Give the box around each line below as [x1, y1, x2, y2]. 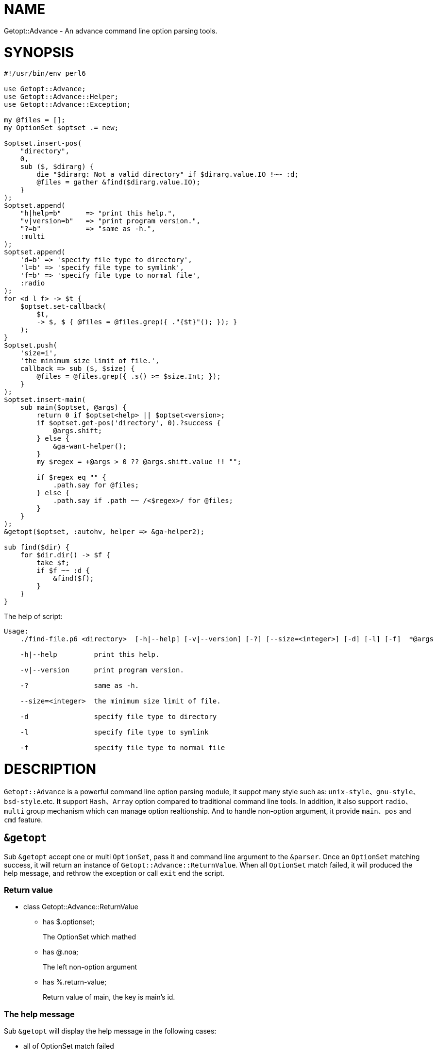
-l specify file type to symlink [20, 728, 209, 736]
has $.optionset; [43, 918, 95, 926]
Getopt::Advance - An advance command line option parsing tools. [4, 26, 218, 35]
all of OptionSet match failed [23, 1042, 114, 1051]
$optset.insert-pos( [4, 139, 82, 148]
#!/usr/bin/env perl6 [4, 69, 86, 78]
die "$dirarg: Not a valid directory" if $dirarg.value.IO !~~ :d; [36, 170, 299, 179]
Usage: [4, 627, 29, 636]
